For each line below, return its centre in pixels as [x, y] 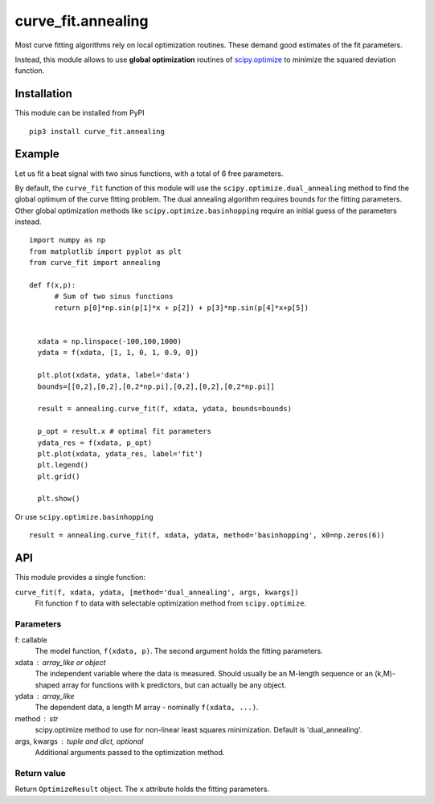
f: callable [31, 640]
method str [37, 718]
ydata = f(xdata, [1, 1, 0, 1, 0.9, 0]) [118, 353]
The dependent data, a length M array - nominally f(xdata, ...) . [147, 708]
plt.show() [59, 499]
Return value [40, 773]
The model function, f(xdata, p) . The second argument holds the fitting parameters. [179, 651]
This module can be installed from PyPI [80, 113]
